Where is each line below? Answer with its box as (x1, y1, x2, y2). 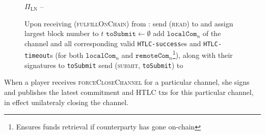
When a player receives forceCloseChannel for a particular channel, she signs (4, 77, 250, 87)
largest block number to (24, 28, 99, 39)
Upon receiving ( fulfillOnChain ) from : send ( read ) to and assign (24, 18, 233, 28)
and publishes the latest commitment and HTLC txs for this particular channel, (4, 87, 254, 97)
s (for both (50, 50, 84, 60)
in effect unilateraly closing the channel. (4, 96, 128, 107)
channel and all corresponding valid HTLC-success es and (24, 38, 201, 48)
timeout (24, 52, 50, 60)
